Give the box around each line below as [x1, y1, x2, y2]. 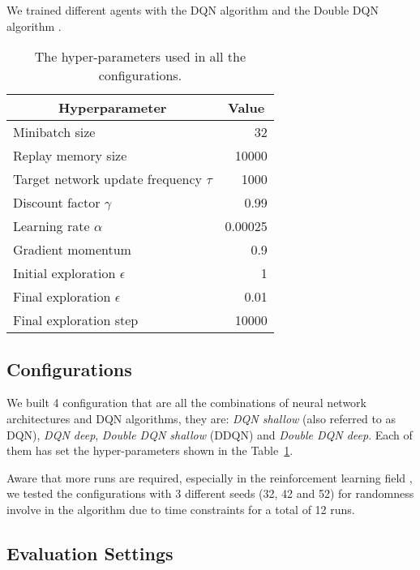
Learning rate [13, 216, 90, 236]
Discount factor [13, 193, 101, 212]
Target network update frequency [13, 169, 203, 189]
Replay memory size [13, 146, 127, 165]
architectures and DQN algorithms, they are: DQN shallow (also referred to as [6, 409, 396, 426]
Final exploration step [13, 311, 139, 330]
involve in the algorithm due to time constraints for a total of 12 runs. [6, 500, 355, 517]
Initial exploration [13, 264, 116, 283]
